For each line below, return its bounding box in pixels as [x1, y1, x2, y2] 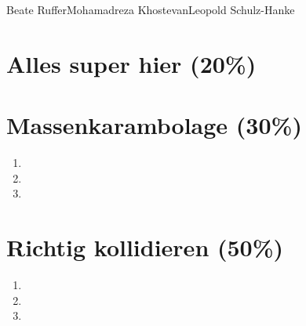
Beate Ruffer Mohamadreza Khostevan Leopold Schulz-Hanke [6, 2, 295, 17]
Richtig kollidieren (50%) [6, 231, 284, 263]
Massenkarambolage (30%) [6, 109, 302, 141]
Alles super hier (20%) [6, 47, 257, 79]
